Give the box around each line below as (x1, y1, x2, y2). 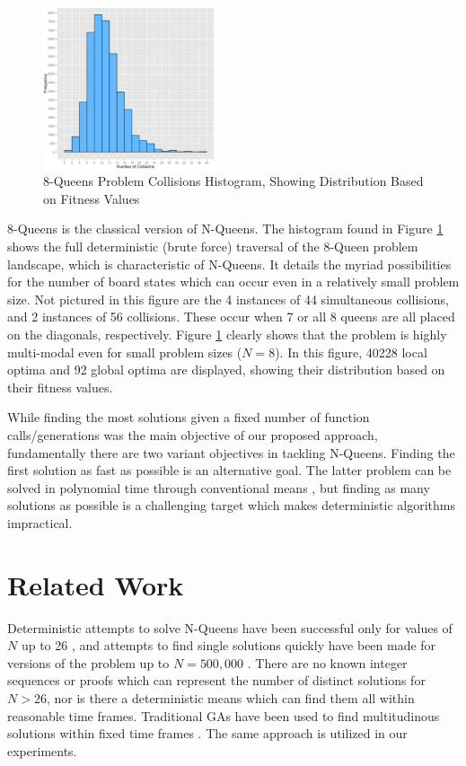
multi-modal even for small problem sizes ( (7, 342, 242, 361)
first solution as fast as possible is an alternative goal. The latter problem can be (7, 461, 452, 480)
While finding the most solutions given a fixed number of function (7, 408, 370, 427)
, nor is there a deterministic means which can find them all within (46, 688, 415, 707)
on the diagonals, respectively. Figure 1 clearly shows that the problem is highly (7, 324, 447, 343)
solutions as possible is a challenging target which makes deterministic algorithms (7, 496, 455, 515)
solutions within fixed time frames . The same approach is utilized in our (7, 724, 408, 743)
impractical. (7, 513, 73, 532)
